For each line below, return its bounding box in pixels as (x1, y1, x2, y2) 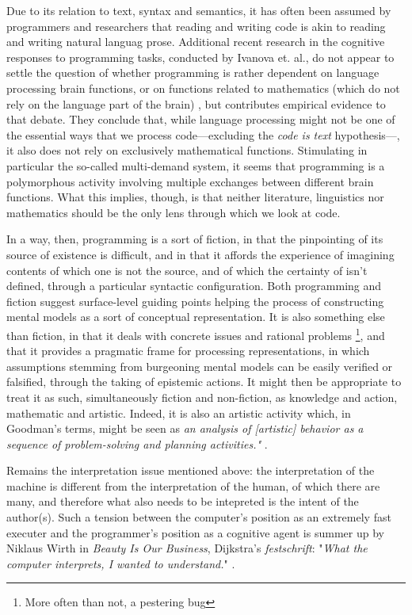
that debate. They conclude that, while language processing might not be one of (6, 111, 395, 128)
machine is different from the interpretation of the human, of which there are (6, 477, 380, 494)
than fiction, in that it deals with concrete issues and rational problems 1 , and (6, 324, 385, 343)
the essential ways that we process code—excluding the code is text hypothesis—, (6, 126, 400, 143)
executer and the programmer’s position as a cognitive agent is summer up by (6, 524, 384, 541)
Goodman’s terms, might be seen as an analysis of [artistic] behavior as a (6, 420, 364, 437)
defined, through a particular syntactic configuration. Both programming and (6, 277, 382, 294)
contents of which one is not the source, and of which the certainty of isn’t (6, 262, 368, 278)
